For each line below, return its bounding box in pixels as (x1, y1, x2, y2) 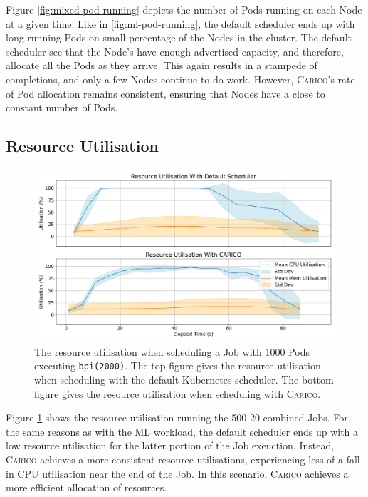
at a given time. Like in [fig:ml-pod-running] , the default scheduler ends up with (6, 16, 355, 31)
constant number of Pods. (6, 100, 118, 115)
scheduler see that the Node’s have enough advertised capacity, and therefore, (6, 43, 344, 58)
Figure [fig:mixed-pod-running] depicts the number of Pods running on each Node (6, 2, 362, 16)
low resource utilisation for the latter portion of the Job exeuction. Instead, (6, 438, 335, 453)
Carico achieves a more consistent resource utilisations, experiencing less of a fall (6, 451, 360, 466)
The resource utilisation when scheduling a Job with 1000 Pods (34, 344, 310, 359)
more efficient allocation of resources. (6, 480, 167, 495)
